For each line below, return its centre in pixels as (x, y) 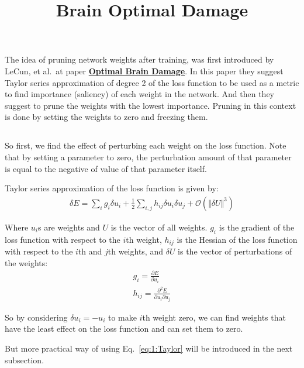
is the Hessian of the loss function (237, 239)
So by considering (36, 317)
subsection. (25, 360)
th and (90, 251)
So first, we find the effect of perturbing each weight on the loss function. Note (146, 145)
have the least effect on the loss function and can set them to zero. (124, 329)
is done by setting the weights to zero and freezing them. (106, 117)
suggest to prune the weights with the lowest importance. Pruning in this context (151, 105)
